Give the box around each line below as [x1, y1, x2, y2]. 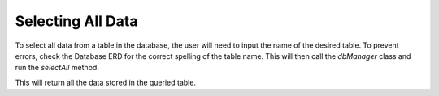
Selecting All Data [15, 12, 138, 30]
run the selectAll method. [15, 63, 99, 73]
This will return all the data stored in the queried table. [15, 77, 197, 87]
